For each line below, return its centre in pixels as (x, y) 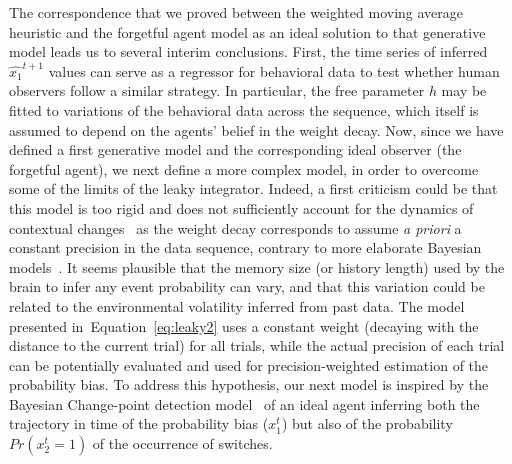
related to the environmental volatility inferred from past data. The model (237, 305)
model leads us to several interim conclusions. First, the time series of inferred (248, 51)
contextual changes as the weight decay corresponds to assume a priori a (235, 227)
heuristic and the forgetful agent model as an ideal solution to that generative (247, 31)
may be (464, 90)
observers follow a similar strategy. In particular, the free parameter (217, 90)
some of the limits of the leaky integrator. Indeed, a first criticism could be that (253, 188)
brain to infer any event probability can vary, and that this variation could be (247, 286)
